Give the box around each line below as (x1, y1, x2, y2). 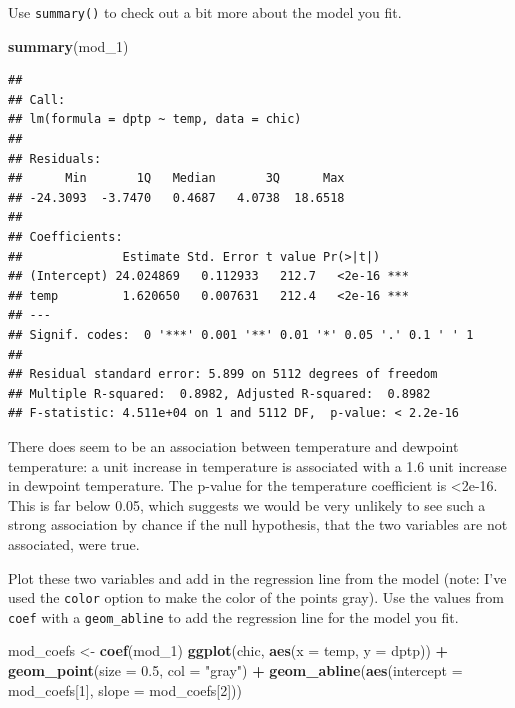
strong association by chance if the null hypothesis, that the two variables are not (8, 514, 508, 535)
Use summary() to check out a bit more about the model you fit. (8, 2, 402, 22)
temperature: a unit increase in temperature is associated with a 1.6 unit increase (8, 455, 507, 476)
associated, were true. (8, 533, 140, 554)
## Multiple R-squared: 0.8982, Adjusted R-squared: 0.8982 (8, 386, 431, 401)
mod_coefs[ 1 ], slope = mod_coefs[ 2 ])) (8, 679, 242, 700)
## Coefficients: (8, 230, 123, 244)
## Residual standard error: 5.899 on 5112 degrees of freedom (8, 367, 438, 382)
